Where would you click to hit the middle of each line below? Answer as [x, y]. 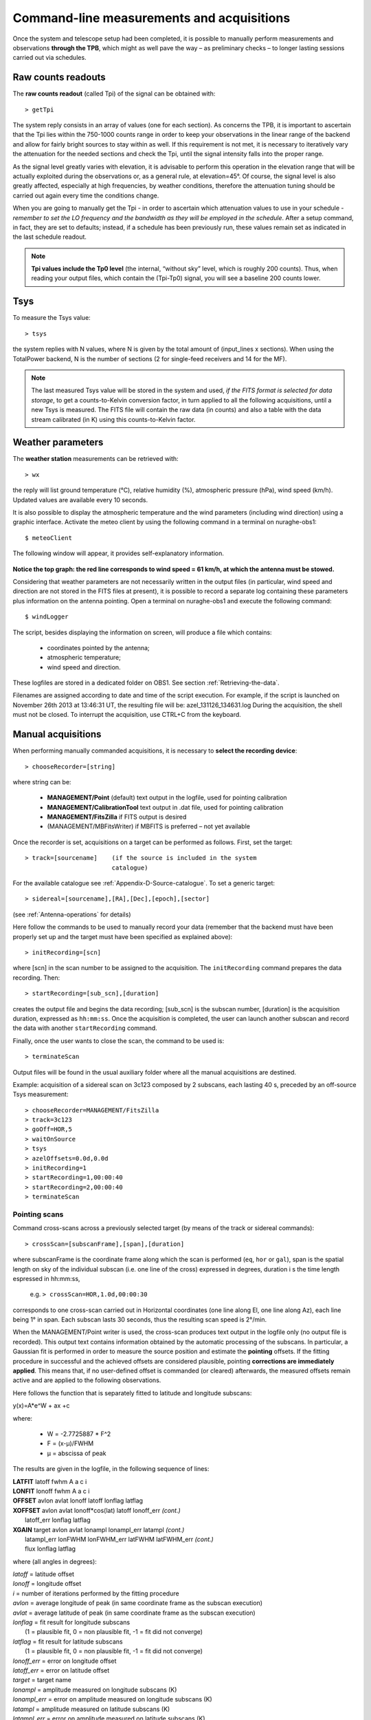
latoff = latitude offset [44, 1574]
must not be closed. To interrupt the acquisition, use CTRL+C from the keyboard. [127, 715]
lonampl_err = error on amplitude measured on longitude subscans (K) [112, 1699]
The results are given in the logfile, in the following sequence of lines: [111, 1469]
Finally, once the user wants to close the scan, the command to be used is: [119, 1041]
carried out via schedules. [49, 58]
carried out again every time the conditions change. [86, 195]
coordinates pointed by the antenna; [99, 647]
